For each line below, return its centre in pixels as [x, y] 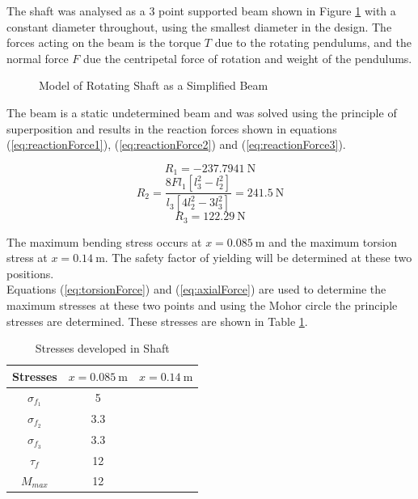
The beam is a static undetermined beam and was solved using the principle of [202, 112]
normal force [38, 58]
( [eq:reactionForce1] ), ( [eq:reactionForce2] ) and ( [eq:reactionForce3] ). [176, 144]
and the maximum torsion [333, 241]
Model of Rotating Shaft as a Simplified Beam [154, 85]
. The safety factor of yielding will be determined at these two [258, 258]
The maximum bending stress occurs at [104, 241]
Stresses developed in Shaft [102, 348]
